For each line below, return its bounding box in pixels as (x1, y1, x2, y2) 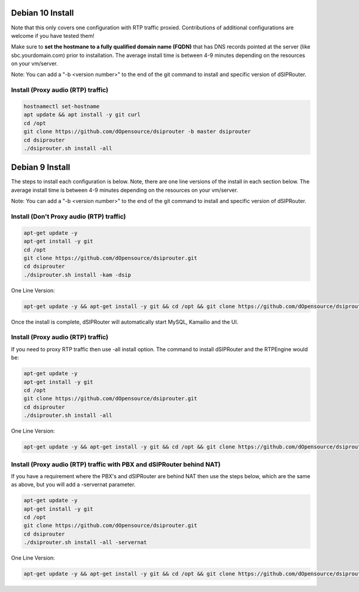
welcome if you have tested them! (11, 32, 95, 39)
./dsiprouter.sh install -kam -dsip (23, 271, 132, 278)
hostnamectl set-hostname (23, 103, 100, 110)
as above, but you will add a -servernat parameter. (11, 481, 136, 488)
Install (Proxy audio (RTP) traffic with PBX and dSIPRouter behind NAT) (11, 460, 221, 469)
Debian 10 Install (11, 8, 74, 18)
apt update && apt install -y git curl (23, 111, 141, 118)
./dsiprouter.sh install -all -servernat (23, 539, 147, 546)
